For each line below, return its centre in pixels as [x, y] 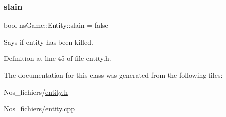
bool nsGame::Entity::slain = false [56, 25]
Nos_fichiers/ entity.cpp [39, 108]
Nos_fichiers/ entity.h [36, 91]
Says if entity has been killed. [49, 41]
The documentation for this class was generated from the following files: [113, 75]
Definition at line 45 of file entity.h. [57, 58]
